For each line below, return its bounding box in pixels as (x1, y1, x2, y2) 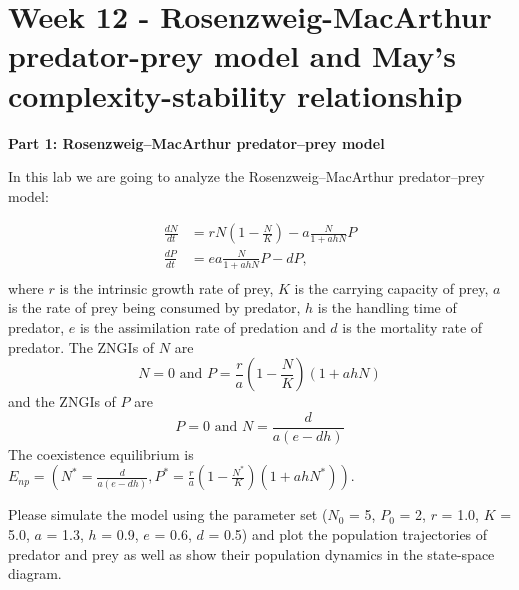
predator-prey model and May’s (8, 35, 456, 76)
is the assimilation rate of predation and (79, 316, 326, 337)
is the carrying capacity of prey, (294, 277, 489, 298)
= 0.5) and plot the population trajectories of (208, 523, 488, 544)
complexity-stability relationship (8, 74, 463, 115)
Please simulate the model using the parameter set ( (8, 504, 328, 525)
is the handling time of (317, 297, 457, 318)
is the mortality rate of (342, 316, 483, 337)
